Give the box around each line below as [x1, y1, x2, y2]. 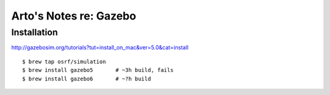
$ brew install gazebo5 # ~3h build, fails [22, 67, 174, 74]
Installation [11, 27, 58, 38]
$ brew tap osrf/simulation [22, 58, 106, 65]
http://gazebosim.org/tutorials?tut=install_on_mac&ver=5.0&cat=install [11, 44, 189, 51]
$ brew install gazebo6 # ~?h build [22, 75, 152, 82]
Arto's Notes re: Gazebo [11, 9, 137, 23]
